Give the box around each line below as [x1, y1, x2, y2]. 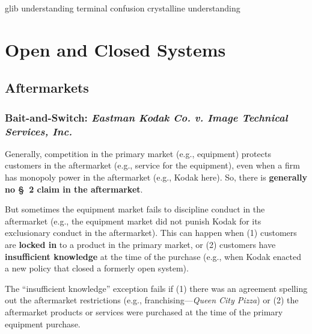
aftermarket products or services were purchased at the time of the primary [5, 306, 283, 318]
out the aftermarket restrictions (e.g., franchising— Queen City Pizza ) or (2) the [5, 294, 299, 306]
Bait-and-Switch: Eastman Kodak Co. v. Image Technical [5, 110, 288, 125]
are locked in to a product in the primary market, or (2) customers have [5, 238, 276, 251]
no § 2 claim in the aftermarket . [5, 182, 143, 195]
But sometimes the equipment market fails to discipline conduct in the [5, 203, 265, 215]
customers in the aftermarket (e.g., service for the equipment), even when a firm [5, 159, 300, 172]
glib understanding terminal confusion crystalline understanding [5, 2, 240, 14]
